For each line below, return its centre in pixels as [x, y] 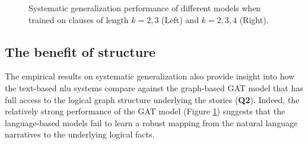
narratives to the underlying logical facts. [80, 134]
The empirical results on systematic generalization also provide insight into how [150, 76]
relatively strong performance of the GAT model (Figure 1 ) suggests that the [145, 111]
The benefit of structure [80, 51]
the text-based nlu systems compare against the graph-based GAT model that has [154, 87]
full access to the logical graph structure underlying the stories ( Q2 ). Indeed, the [152, 99]
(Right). [254, 19]
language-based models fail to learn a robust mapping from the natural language [151, 122]
